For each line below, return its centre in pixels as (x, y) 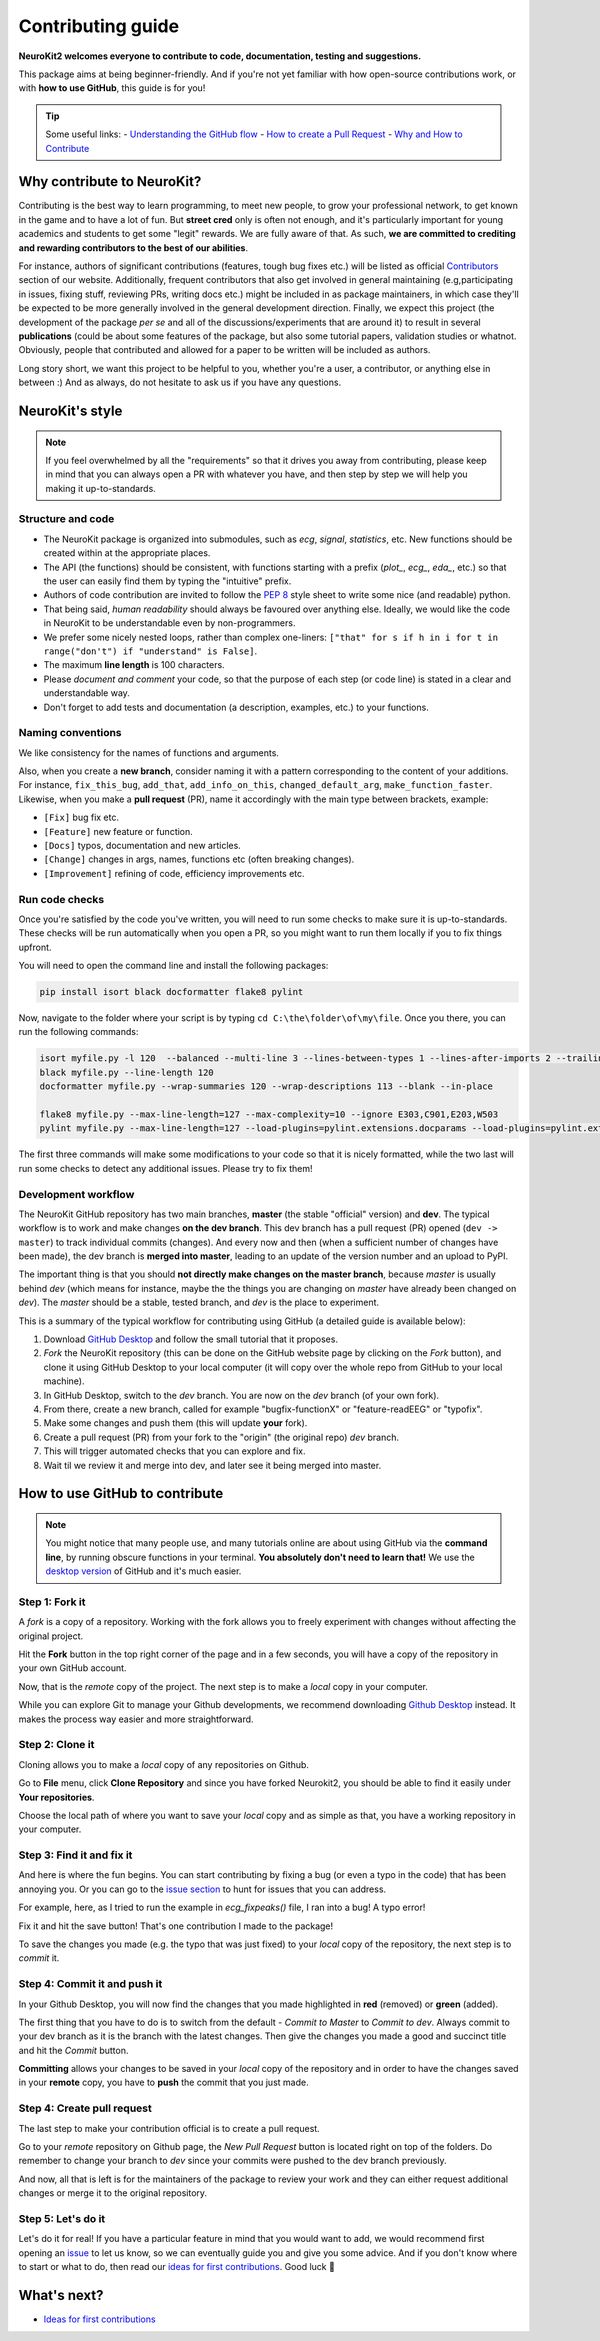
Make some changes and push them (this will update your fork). (175, 1423)
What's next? (61, 2295)
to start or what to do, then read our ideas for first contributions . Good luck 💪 (176, 2267)
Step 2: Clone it (56, 1745)
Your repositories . (56, 1797)
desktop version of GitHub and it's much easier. (143, 1571)
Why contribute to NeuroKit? (110, 181)
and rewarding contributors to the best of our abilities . (133, 247)
